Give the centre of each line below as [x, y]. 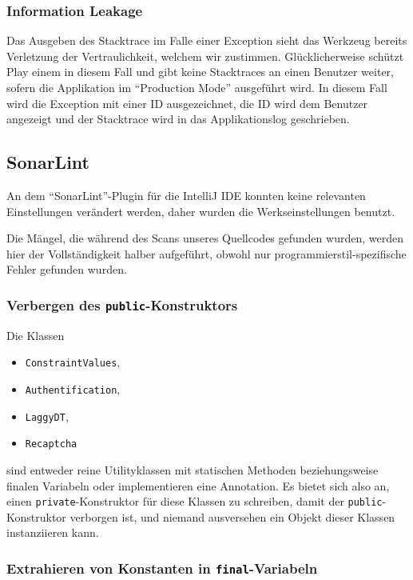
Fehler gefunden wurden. [67, 269]
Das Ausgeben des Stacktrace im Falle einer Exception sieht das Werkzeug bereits [207, 40]
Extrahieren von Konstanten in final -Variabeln [162, 568]
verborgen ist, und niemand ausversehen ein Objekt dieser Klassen [232, 516]
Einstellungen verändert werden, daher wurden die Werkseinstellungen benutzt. [201, 211]
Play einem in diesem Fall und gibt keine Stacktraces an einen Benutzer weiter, [200, 72]
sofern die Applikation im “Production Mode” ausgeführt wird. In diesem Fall [197, 87]
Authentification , [73, 388]
